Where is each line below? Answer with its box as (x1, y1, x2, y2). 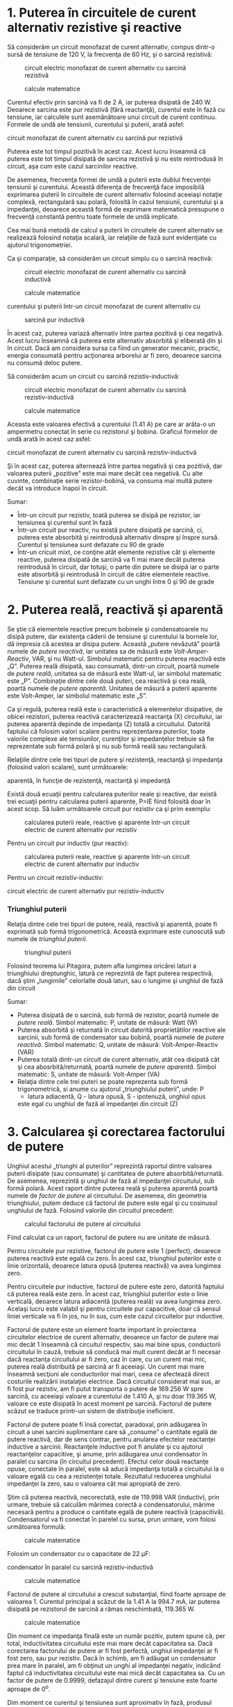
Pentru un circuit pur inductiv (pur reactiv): (7, 839, 130, 847)
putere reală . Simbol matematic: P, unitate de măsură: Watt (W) (17, 1018, 198, 1027)
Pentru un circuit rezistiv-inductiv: (7, 873, 104, 881)
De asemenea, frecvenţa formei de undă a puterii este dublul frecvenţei (7, 175, 212, 184)
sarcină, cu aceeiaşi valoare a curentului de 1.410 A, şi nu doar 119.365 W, (7, 1392, 217, 1401)
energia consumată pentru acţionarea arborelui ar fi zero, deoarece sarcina (7, 351, 222, 359)
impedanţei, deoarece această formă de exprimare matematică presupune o (7, 205, 225, 213)
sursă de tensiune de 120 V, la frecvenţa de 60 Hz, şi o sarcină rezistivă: (7, 50, 213, 58)
